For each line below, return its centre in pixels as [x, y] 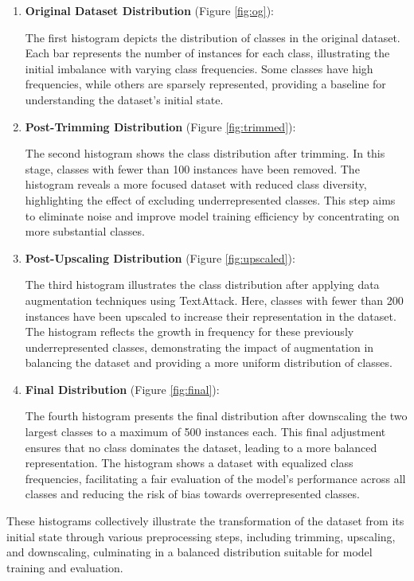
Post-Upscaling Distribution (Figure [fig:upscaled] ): [160, 257]
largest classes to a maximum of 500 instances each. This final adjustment [205, 432]
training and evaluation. [65, 567]
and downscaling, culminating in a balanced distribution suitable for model [189, 552]
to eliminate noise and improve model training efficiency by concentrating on [212, 215]
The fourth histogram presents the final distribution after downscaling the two [216, 416]
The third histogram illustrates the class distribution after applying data [202, 285]
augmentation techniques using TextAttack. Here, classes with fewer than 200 [214, 300]
